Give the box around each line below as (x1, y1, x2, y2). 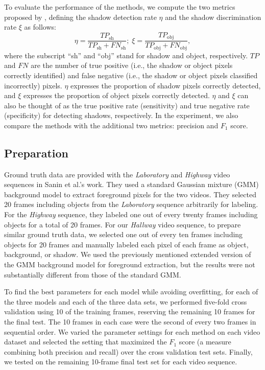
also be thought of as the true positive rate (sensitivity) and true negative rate (4, 100, 250, 110)
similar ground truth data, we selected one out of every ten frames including (4, 229, 243, 240)
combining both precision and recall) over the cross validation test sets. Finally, (4, 346, 253, 357)
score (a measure (179, 336, 231, 347)
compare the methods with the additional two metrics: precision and (4, 120, 219, 130)
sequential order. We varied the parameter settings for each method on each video (4, 326, 260, 337)
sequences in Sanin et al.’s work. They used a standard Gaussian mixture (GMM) (4, 179, 259, 190)
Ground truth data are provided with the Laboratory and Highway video (4, 169, 230, 179)
